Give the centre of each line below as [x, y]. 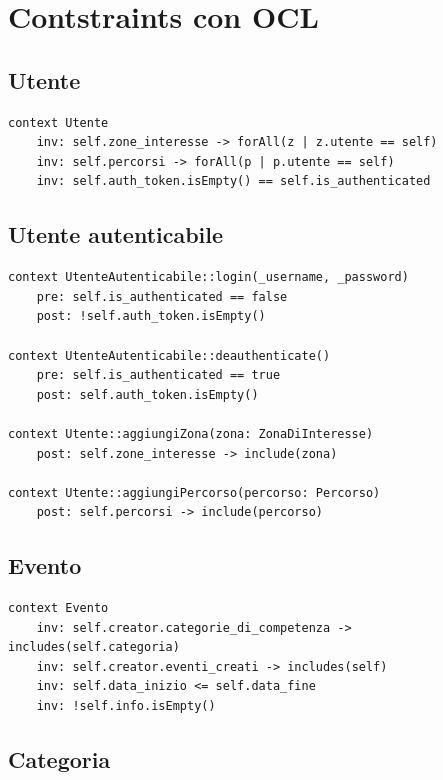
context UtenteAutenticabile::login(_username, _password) [208, 277]
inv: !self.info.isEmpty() [126, 706]
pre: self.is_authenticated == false [162, 296]
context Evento [58, 608]
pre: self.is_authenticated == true [158, 375]
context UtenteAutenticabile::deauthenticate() [169, 355]
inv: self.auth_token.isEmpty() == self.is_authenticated [233, 181]
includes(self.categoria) [94, 647]
